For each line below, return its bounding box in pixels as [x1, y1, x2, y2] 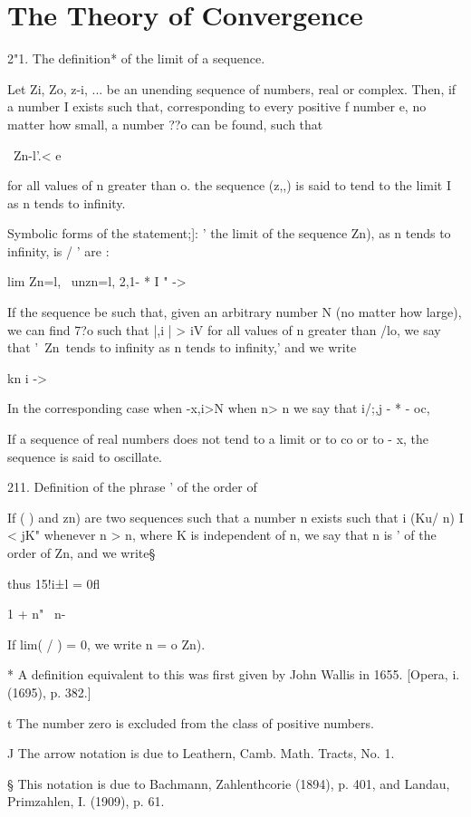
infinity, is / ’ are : [7, 241, 110, 260]
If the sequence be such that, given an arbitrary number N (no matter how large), [7, 303, 462, 322]
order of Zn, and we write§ [7, 543, 156, 562]
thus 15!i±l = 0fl [7, 573, 101, 592]
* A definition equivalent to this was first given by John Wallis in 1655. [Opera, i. [7, 665, 460, 684]
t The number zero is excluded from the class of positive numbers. [7, 713, 374, 732]
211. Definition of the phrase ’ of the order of [7, 477, 257, 496]
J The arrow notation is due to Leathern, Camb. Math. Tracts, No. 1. [7, 744, 395, 763]
